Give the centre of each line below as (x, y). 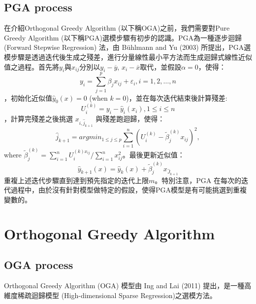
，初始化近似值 (28, 97)
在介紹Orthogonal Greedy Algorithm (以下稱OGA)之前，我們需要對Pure (117, 28)
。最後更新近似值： (153, 155)
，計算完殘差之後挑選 (38, 118)
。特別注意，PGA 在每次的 (198, 180)
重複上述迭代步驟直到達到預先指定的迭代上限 (76, 180)
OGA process (39, 265)
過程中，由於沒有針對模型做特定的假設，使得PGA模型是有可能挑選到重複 (129, 190)
